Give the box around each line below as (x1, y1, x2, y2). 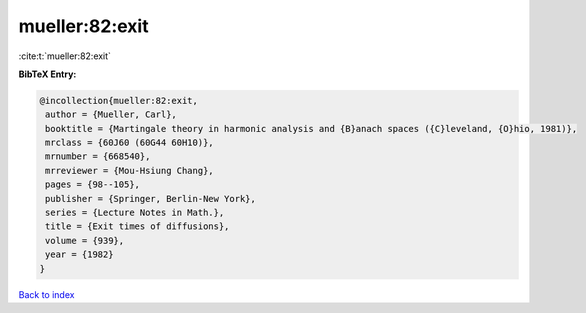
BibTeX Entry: (18, 68, 77, 80)
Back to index (18, 288, 75, 300)
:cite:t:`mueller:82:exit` (18, 50, 112, 62)
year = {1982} (45, 249, 114, 260)
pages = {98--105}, (45, 179, 140, 190)
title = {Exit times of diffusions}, (45, 221, 230, 232)
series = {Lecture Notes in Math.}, (45, 207, 225, 219)
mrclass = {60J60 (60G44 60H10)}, (45, 137, 214, 149)
